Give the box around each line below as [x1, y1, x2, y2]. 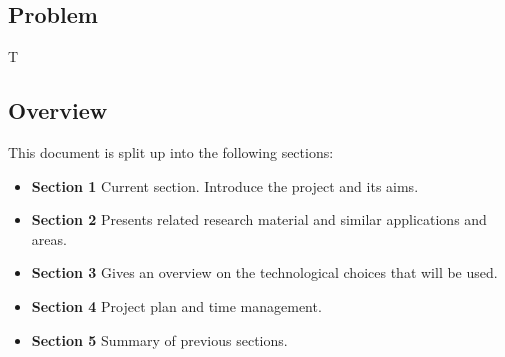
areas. [31, 228, 67, 249]
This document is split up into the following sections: [8, 142, 334, 162]
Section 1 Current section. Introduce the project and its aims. [31, 175, 419, 196]
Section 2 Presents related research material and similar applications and [31, 209, 487, 230]
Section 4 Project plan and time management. [31, 295, 322, 316]
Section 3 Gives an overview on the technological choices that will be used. [31, 262, 498, 283]
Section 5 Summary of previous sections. [31, 329, 288, 350]
